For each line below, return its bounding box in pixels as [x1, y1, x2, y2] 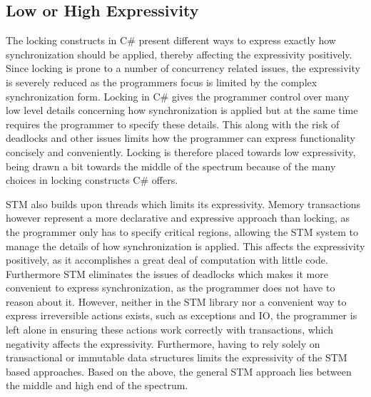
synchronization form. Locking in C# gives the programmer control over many [6, 88, 350, 103]
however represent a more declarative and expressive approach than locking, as [6, 210, 350, 225]
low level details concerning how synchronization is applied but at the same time [6, 103, 358, 118]
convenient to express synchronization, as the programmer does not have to [6, 280, 335, 295]
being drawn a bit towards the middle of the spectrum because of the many [6, 158, 336, 173]
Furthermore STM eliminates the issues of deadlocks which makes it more [6, 266, 328, 281]
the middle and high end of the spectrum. [6, 378, 188, 393]
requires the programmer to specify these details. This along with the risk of [6, 116, 340, 131]
